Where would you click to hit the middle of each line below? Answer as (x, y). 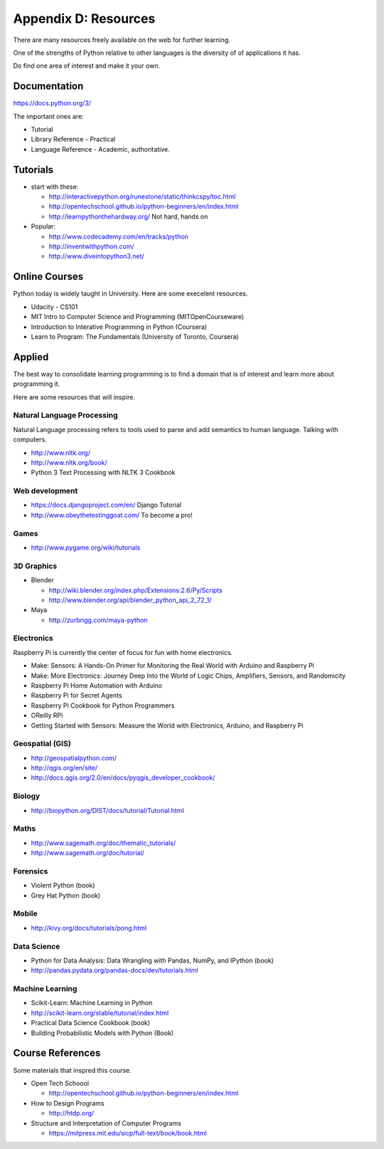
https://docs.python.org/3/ (52, 103)
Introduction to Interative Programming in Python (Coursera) (119, 327)
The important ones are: (49, 116)
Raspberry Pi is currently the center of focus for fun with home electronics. (123, 652)
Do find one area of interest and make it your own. (86, 66)
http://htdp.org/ (71, 1113)
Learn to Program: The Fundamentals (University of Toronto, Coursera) (135, 336)
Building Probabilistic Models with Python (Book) (102, 1033)
